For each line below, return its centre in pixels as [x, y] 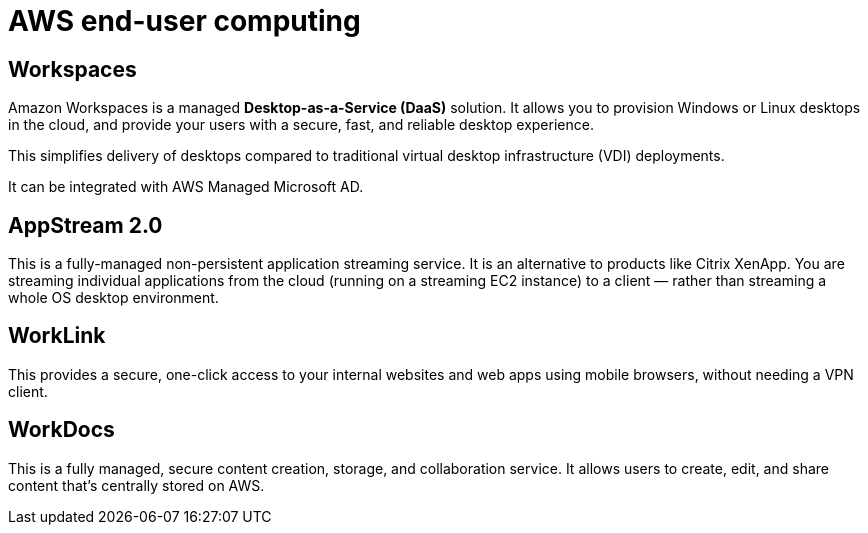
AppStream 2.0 [85, 225]
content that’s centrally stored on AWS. [136, 485]
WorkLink [57, 336]
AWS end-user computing [184, 21]
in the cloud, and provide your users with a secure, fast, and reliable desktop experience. [301, 125]
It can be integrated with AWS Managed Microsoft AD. [186, 187]
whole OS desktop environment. [113, 298]
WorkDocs [61, 430]
